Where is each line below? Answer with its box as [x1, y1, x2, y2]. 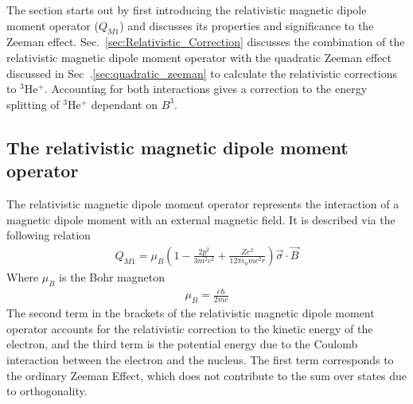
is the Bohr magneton [59, 268, 166, 285]
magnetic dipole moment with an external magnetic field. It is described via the [6, 211, 395, 227]
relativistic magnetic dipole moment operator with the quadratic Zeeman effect [6, 49, 392, 65]
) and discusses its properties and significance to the [119, 17, 374, 33]
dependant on [91, 95, 158, 112]
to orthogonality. [6, 383, 88, 399]
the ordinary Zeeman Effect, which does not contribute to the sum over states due [6, 367, 407, 383]
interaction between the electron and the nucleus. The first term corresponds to [6, 351, 394, 367]
